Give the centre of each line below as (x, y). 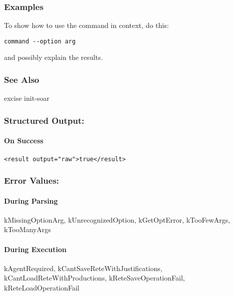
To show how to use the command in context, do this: (86, 25)
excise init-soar (27, 98)
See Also (22, 79)
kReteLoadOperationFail (42, 287)
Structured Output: (44, 120)
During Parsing (31, 200)
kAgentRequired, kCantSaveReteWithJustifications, (83, 268)
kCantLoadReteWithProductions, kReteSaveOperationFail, (94, 278)
